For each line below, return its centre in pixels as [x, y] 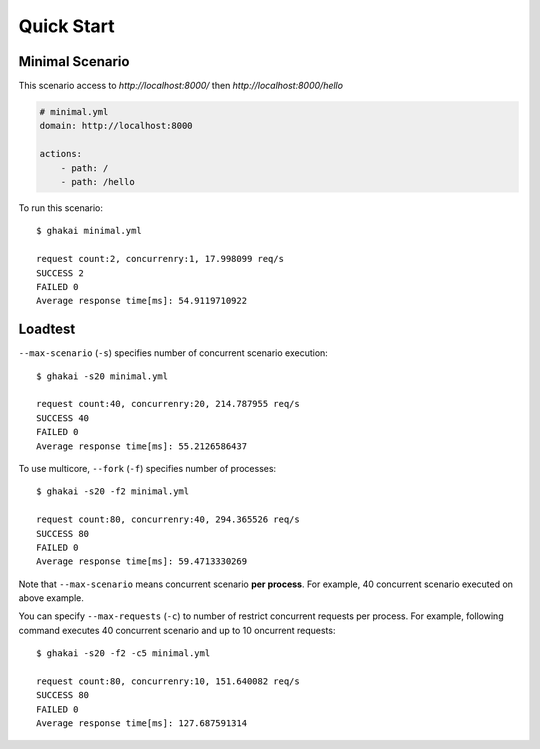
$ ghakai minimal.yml [89, 231]
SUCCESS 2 [60, 273]
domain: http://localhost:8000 [116, 126]
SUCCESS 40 [63, 418]
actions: [61, 154]
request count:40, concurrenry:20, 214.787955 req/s [168, 404]
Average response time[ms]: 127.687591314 [142, 723]
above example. [51, 598]
